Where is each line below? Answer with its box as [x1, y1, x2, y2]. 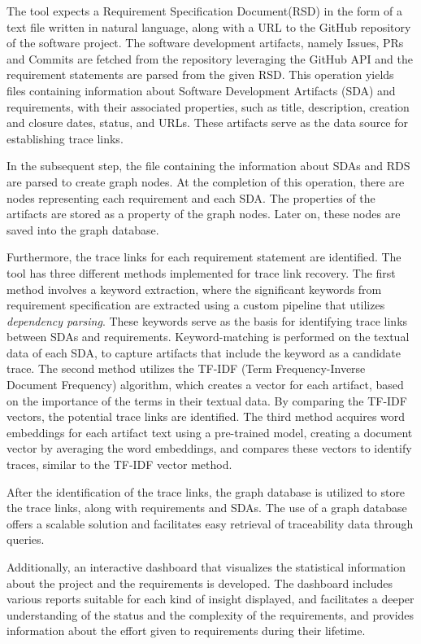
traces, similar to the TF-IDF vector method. [7, 456, 232, 473]
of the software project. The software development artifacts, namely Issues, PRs [7, 34, 404, 51]
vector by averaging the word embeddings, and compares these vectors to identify [7, 440, 412, 457]
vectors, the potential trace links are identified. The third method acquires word [7, 408, 406, 425]
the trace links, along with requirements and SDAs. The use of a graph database [7, 499, 407, 516]
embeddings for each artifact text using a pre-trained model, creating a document [7, 423, 413, 440]
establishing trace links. [7, 129, 124, 147]
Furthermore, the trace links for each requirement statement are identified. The [7, 248, 401, 265]
